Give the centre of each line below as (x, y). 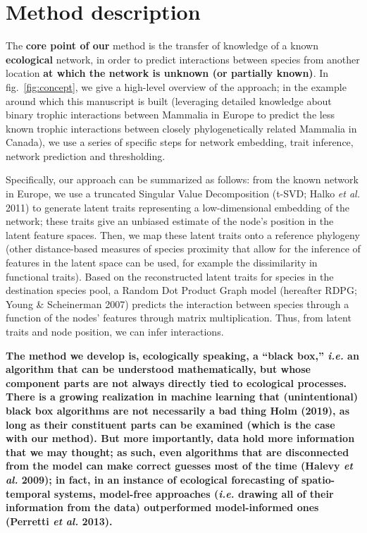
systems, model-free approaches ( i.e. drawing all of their (194, 493)
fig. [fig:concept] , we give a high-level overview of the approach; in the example (176, 86)
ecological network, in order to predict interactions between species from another (183, 59)
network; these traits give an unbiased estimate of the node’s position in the (170, 221)
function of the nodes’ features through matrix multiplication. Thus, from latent (179, 318)
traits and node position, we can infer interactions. (115, 331)
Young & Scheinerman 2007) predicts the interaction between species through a (178, 304)
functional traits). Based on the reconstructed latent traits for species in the (170, 276)
